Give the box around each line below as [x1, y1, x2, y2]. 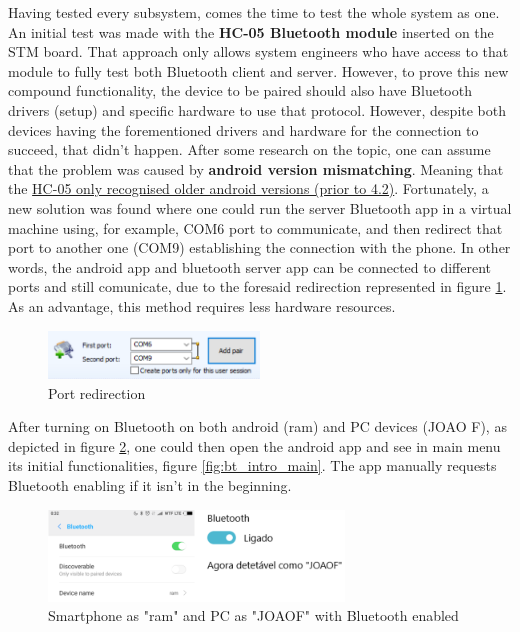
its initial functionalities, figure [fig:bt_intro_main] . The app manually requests [8, 455, 497, 476]
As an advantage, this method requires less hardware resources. [8, 295, 396, 316]
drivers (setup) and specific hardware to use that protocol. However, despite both [8, 99, 507, 120]
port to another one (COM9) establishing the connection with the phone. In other [8, 237, 511, 258]
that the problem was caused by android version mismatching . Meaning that [8, 158, 504, 179]
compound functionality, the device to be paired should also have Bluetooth [8, 80, 472, 101]
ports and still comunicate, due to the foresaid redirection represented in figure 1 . [8, 276, 507, 297]
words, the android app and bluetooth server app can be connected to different [8, 256, 491, 277]
